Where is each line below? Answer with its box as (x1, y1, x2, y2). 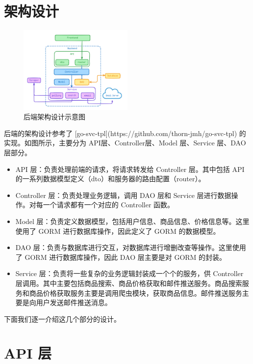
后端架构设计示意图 (24, 112, 85, 122)
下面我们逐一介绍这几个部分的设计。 (4, 313, 121, 324)
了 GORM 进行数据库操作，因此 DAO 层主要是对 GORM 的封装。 (15, 252, 227, 262)
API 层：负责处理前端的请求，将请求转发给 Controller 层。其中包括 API (15, 164, 245, 174)
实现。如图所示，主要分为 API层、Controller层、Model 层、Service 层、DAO (4, 138, 246, 148)
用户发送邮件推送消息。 (36, 297, 112, 308)
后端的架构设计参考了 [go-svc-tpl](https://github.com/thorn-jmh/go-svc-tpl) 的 (4, 128, 246, 138)
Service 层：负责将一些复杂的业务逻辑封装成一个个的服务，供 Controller (15, 268, 244, 279)
